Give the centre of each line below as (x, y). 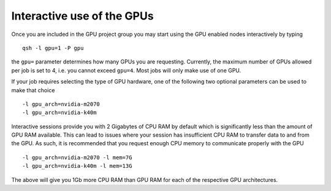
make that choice (33, 90)
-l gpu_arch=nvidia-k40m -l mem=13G (77, 166)
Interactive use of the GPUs (82, 16)
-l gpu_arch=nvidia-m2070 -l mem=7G (77, 157)
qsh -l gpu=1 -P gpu (53, 48)
